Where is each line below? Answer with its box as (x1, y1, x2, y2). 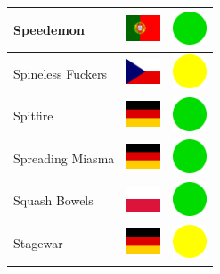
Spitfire (13, 106, 53, 125)
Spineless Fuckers (13, 63, 108, 82)
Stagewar (13, 234, 63, 253)
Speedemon (13, 20, 85, 38)
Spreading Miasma (13, 148, 115, 167)
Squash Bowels (13, 191, 94, 210)
